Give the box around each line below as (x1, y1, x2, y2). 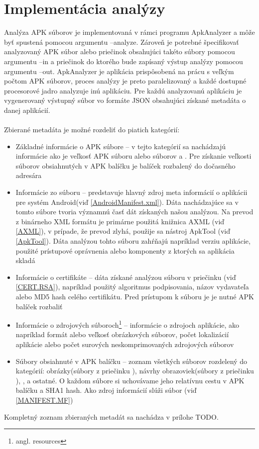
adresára (15, 170, 42, 180)
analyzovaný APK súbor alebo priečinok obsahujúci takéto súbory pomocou (4, 46, 235, 57)
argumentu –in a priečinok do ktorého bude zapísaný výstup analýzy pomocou (4, 56, 243, 66)
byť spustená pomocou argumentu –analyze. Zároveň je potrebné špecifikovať (4, 36, 239, 47)
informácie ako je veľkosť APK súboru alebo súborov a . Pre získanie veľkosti (15, 151, 252, 161)
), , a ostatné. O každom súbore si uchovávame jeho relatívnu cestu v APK (15, 375, 245, 385)
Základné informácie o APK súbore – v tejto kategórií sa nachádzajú (15, 141, 226, 151)
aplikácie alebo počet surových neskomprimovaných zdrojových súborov (15, 339, 234, 349)
